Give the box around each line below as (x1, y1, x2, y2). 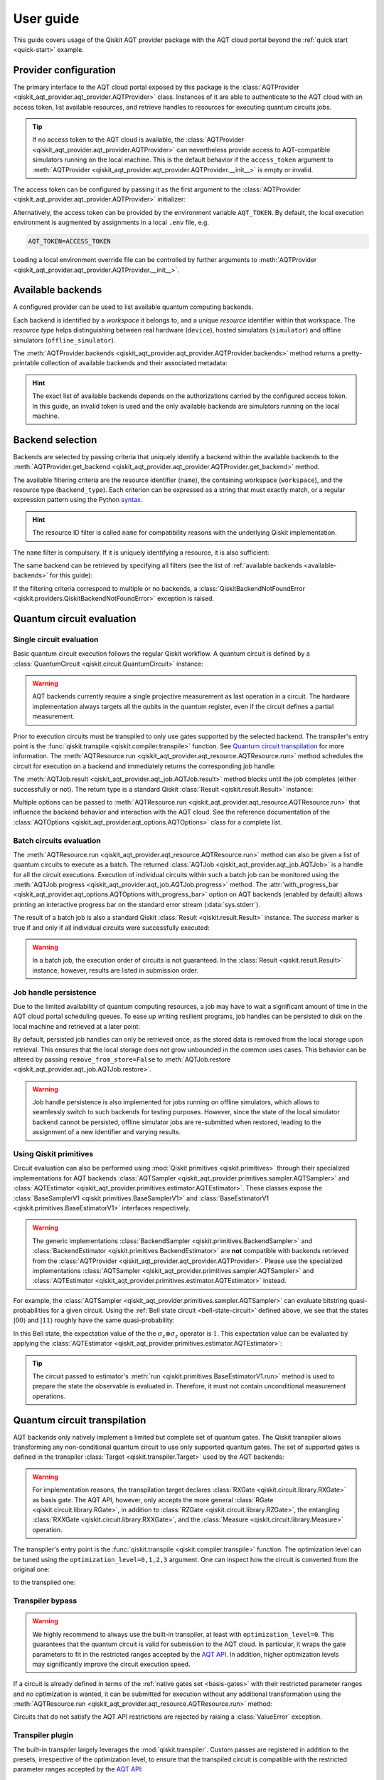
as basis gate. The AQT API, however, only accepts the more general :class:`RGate (32, 1495, 274, 1504)
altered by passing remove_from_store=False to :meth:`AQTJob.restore (13, 1054, 231, 1064)
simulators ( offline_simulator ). (13, 335, 116, 345)
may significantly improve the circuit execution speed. (32, 1660, 191, 1668)
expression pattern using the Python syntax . (13, 496, 143, 504)
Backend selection (13, 434, 97, 446)
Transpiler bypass (13, 1596, 78, 1606)
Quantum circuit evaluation (13, 612, 137, 624)
